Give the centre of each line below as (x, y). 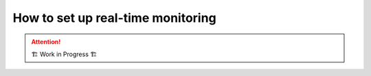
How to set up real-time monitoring (114, 18)
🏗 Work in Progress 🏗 (64, 54)
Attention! (46, 42)
